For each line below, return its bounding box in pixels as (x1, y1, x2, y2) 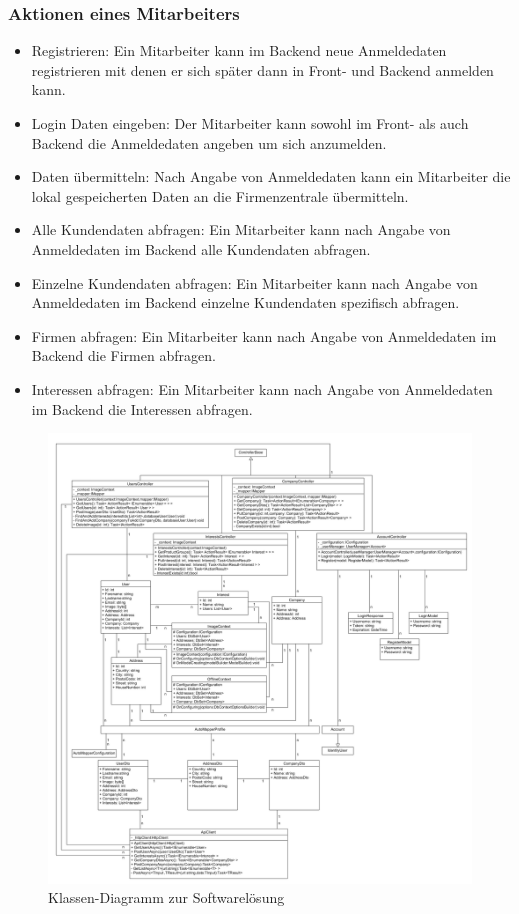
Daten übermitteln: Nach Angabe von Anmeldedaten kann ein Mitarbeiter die (31, 166, 511, 187)
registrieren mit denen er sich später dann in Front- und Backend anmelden (31, 59, 494, 80)
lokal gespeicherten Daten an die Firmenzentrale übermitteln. (31, 185, 409, 206)
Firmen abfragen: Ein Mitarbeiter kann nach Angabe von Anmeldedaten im (31, 325, 497, 346)
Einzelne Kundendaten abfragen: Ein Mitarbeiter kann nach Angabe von (31, 272, 478, 293)
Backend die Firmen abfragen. (31, 345, 216, 366)
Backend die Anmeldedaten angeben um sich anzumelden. (31, 132, 387, 153)
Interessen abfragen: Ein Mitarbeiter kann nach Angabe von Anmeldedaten (31, 378, 493, 399)
